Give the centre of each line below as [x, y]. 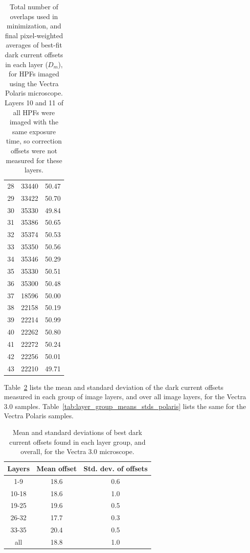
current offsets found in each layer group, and [78, 442]
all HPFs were [34, 112]
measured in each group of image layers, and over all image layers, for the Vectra [125, 397]
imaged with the [34, 122]
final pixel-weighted [34, 35]
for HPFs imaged [34, 74]
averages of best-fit [34, 45]
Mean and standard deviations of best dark [78, 432]
